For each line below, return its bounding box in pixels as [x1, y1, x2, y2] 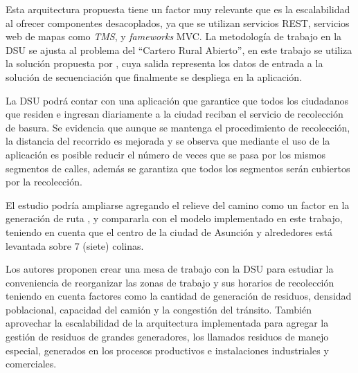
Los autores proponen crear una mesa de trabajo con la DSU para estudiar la [6, 262, 334, 276]
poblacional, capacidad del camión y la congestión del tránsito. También [6, 302, 312, 316]
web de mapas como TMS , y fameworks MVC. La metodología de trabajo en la [6, 29, 342, 44]
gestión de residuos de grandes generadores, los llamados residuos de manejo [6, 329, 329, 344]
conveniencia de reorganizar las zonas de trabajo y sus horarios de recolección [6, 275, 334, 289]
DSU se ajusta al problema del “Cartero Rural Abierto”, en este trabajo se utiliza [6, 42, 352, 57]
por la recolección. [6, 174, 82, 189]
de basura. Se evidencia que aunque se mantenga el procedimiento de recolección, [6, 120, 350, 134]
